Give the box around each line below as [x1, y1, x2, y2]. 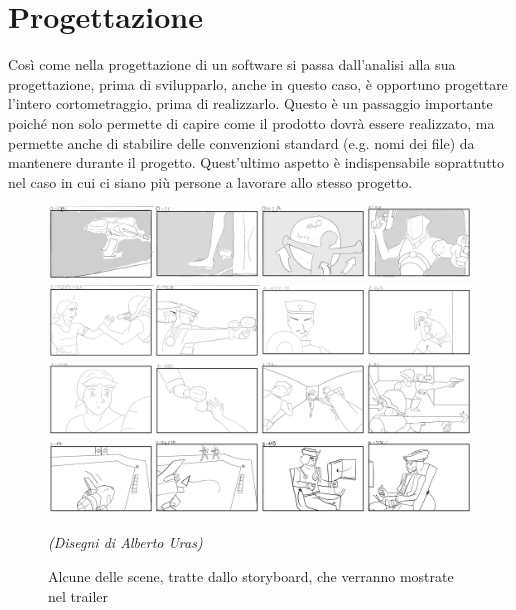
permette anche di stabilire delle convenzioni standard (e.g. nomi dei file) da [8, 132, 475, 153]
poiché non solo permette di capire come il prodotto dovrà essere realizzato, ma [8, 112, 495, 133]
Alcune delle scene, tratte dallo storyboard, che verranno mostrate [48, 566, 454, 587]
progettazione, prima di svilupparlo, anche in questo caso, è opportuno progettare [8, 73, 508, 94]
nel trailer [48, 585, 108, 606]
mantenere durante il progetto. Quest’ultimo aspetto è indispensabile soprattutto [8, 152, 505, 173]
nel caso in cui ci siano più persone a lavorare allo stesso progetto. [8, 171, 413, 192]
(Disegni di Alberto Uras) [48, 532, 203, 553]
